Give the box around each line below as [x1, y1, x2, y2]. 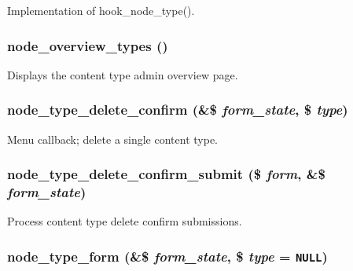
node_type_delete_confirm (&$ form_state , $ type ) [7, 100, 348, 119]
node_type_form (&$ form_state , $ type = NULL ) [7, 246, 328, 266]
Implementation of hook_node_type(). [7, 2, 195, 18]
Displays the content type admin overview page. [7, 66, 238, 82]
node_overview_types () [7, 35, 168, 55]
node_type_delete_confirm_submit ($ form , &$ [7, 164, 325, 184]
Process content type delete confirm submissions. [7, 213, 242, 229]
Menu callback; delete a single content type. [7, 130, 219, 147]
